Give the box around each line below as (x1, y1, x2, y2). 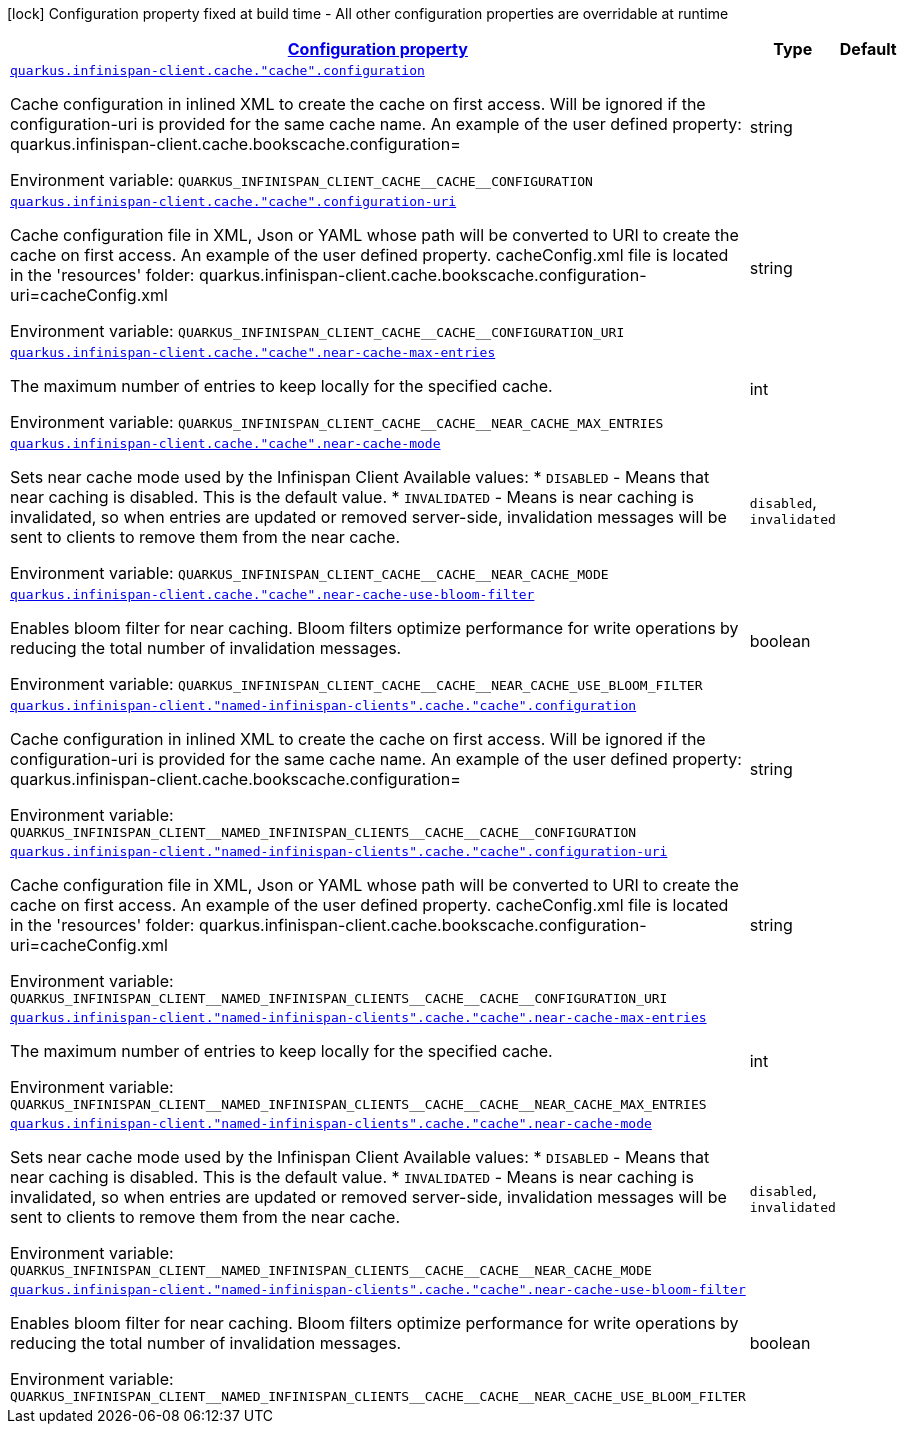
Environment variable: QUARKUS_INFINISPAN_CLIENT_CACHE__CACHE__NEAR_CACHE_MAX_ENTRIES (10, 412, 664, 432)
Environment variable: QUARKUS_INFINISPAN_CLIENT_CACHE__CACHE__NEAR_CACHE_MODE (10, 563, 609, 583)
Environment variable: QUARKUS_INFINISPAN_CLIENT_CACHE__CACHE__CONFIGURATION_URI (10, 321, 625, 341)
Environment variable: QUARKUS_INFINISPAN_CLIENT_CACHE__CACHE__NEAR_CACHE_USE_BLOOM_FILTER (10, 674, 703, 694)
